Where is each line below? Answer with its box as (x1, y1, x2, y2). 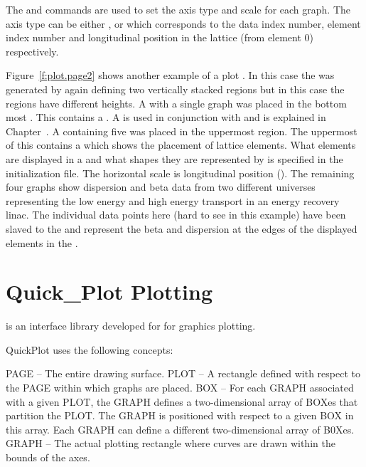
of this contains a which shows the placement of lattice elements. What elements (6, 137, 356, 152)
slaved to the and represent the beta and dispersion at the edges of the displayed (6, 221, 357, 236)
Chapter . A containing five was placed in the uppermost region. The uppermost (6, 123, 357, 138)
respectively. (6, 43, 59, 58)
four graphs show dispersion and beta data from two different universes (6, 179, 316, 194)
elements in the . (6, 235, 78, 250)
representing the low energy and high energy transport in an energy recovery (6, 193, 340, 208)
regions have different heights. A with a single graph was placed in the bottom (6, 95, 347, 110)
